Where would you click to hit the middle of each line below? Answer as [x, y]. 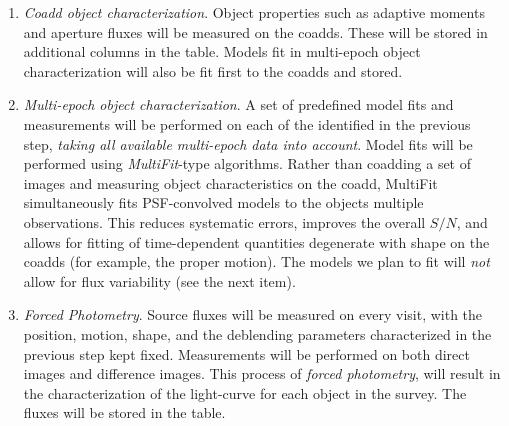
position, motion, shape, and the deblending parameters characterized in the [257, 333]
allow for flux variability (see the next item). [159, 280]
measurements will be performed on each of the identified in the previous [247, 123]
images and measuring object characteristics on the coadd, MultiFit [230, 182]
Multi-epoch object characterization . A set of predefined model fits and [238, 104]
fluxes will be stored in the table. [124, 412]
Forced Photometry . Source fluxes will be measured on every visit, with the [253, 314]
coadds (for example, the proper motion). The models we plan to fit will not [256, 261]
